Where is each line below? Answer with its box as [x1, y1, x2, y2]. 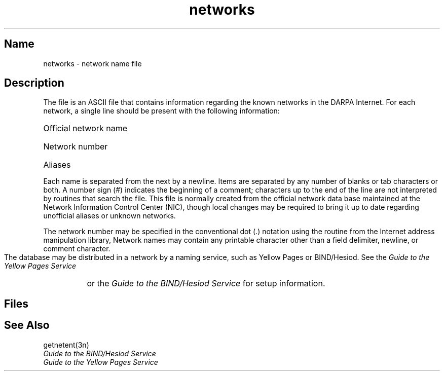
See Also [4, 319, 50, 332]
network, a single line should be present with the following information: [43, 106, 280, 116]
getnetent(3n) [43, 340, 89, 349]
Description [4, 77, 64, 90]
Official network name [43, 123, 128, 134]
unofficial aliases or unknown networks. [43, 211, 176, 220]
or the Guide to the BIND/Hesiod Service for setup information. [87, 278, 325, 289]
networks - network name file [43, 59, 142, 68]
